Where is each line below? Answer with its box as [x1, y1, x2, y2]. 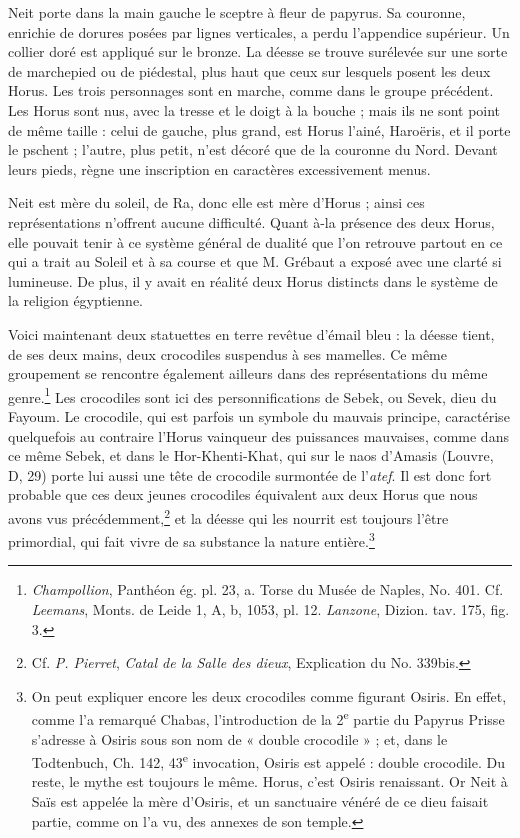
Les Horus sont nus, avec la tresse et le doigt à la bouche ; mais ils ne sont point [8, 99, 501, 120]
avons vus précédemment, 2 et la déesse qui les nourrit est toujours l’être [8, 504, 449, 528]
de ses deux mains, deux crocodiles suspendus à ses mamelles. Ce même [8, 343, 447, 364]
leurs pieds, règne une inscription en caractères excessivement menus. [8, 158, 431, 179]
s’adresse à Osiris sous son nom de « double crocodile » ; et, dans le [31, 728, 448, 749]
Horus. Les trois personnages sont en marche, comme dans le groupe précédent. [8, 80, 494, 101]
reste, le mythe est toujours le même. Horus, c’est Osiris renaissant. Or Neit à [31, 771, 508, 792]
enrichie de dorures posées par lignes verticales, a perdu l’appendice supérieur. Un [8, 21, 510, 42]
